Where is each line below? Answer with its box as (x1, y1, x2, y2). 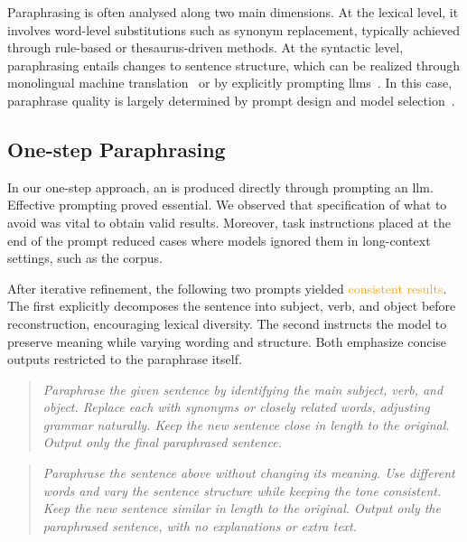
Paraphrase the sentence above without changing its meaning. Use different (42, 463, 455, 482)
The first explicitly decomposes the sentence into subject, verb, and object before (7, 296, 456, 315)
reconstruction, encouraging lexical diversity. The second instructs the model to (7, 313, 447, 332)
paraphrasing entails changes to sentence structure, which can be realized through (7, 55, 461, 74)
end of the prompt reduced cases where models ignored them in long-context (7, 230, 431, 249)
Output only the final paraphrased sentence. (42, 433, 282, 452)
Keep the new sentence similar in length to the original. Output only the (42, 499, 441, 518)
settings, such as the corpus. (7, 248, 163, 267)
